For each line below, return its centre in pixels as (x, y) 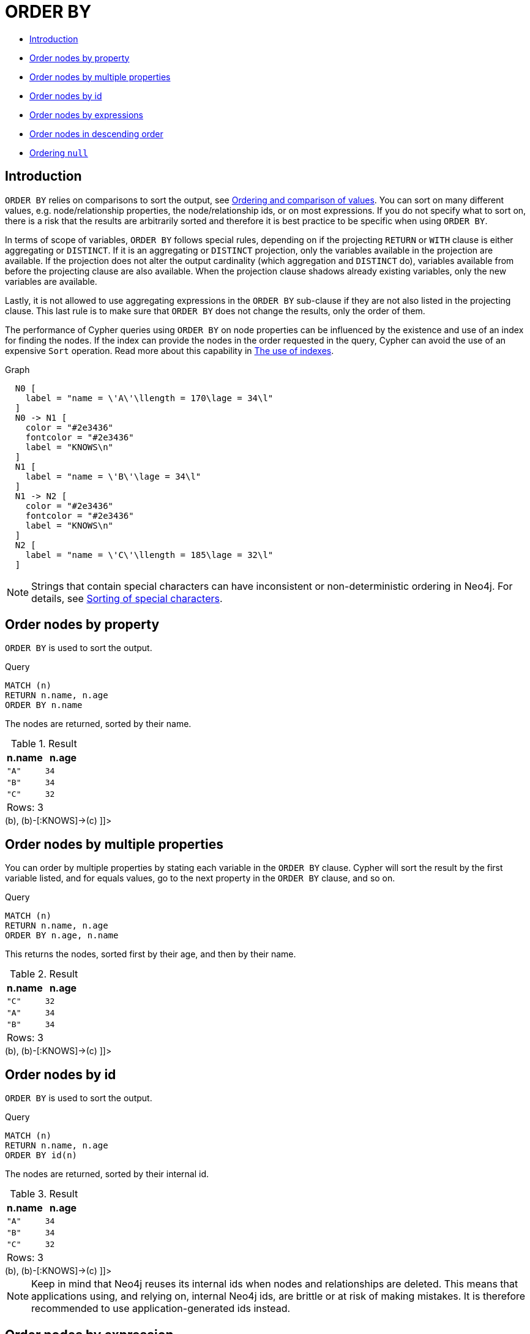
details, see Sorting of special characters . (127, 598)
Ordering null (59, 153)
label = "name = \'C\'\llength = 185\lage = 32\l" (149, 555)
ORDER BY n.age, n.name (62, 936)
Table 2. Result (44, 974)
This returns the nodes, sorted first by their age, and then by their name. (151, 954)
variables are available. (51, 281)
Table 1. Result (44, 744)
